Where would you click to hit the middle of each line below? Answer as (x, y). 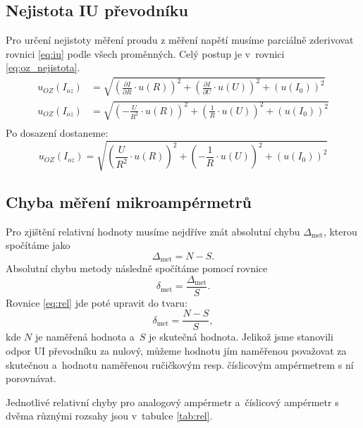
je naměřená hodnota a (85, 337)
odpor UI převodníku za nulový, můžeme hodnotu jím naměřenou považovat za (176, 351)
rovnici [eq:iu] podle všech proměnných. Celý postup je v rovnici (145, 53)
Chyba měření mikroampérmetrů (129, 201)
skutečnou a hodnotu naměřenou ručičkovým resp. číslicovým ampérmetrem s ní (180, 364)
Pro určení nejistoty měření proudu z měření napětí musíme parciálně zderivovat (180, 40)
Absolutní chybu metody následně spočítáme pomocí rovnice (137, 268)
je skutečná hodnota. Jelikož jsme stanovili (241, 337)
